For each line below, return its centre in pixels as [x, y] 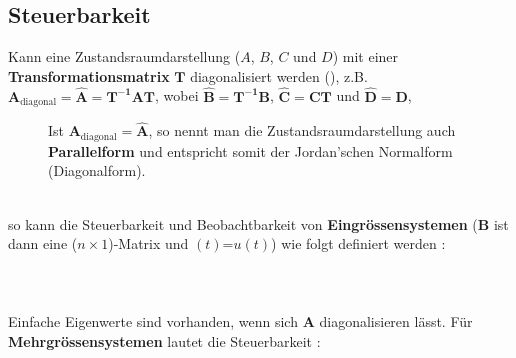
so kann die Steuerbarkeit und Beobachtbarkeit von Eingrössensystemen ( [243, 223]
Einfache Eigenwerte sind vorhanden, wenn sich [153, 321]
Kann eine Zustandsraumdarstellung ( [124, 56]
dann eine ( [43, 243]
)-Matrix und [148, 243]
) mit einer [365, 56]
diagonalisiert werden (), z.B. [279, 75]
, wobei [177, 95]
